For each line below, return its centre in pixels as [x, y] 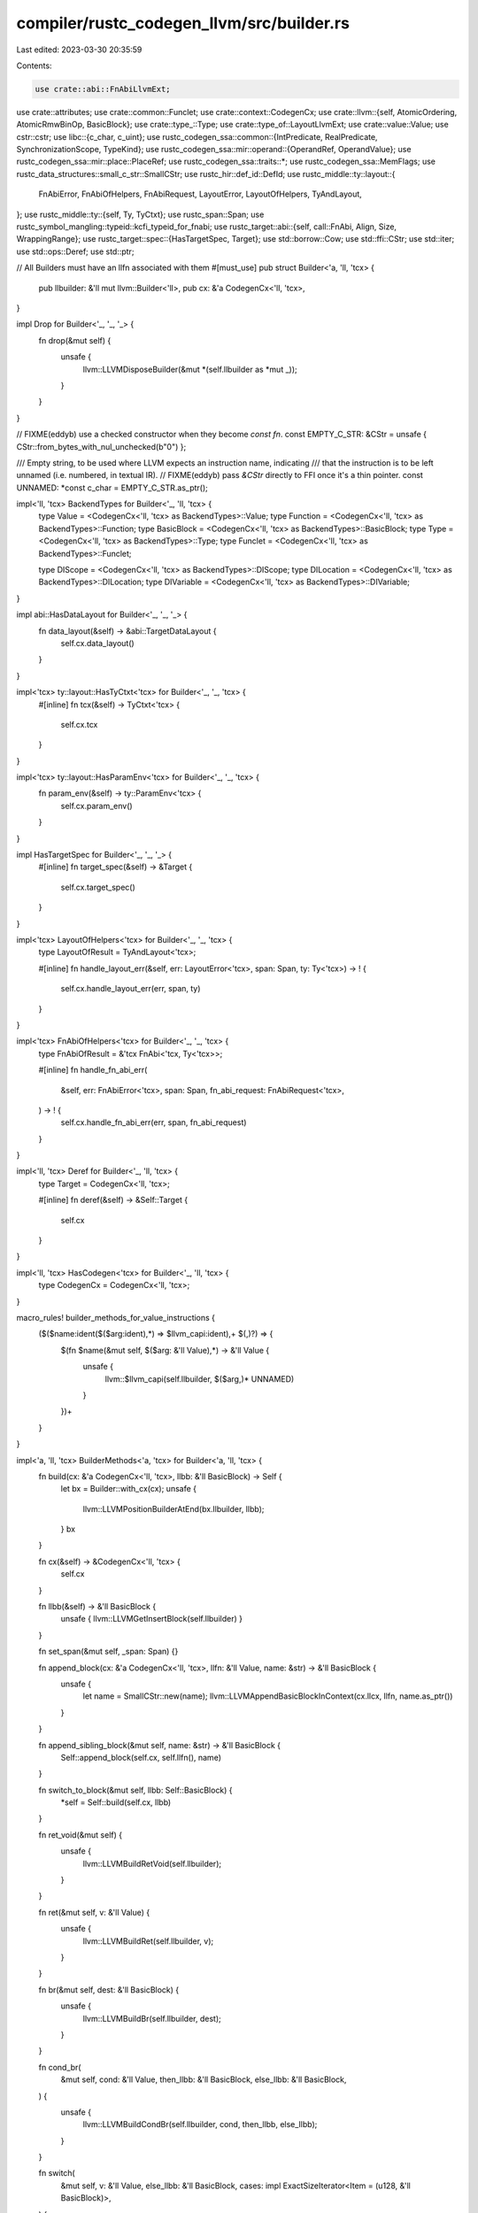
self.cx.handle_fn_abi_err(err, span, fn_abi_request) [154, 1122]
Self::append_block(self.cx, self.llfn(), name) [141, 1757]
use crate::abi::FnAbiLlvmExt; [103, 89]
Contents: [34, 66]
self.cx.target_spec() [98, 887]
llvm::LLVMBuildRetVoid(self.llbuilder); [152, 1863]
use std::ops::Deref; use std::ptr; [75, 251]
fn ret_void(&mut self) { [81, 1835]
